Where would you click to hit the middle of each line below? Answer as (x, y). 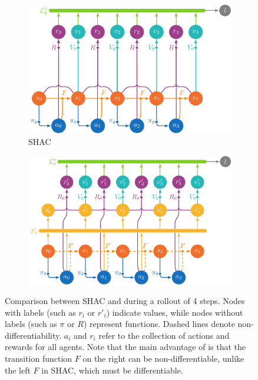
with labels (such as (40, 312)
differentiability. (33, 335)
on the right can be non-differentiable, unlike (163, 358)
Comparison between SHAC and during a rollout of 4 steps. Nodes (125, 301)
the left (18, 370)
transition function (39, 358)
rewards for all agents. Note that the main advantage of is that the (125, 347)
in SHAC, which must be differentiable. (112, 370)
